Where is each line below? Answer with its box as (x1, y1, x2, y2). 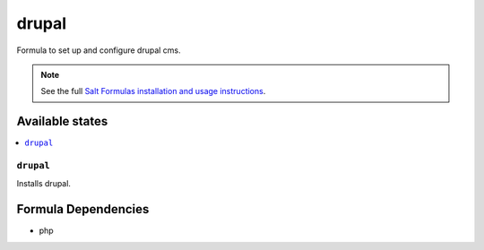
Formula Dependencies (16, 202, 150, 217)
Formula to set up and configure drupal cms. (16, 45, 181, 56)
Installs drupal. (16, 178, 72, 189)
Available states (16, 114, 108, 129)
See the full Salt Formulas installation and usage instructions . (40, 86, 266, 97)
